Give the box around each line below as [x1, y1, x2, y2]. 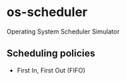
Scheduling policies [6, 47, 96, 59]
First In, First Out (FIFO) [16, 66, 86, 74]
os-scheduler [6, 4, 87, 20]
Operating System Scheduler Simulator [6, 27, 120, 36]
